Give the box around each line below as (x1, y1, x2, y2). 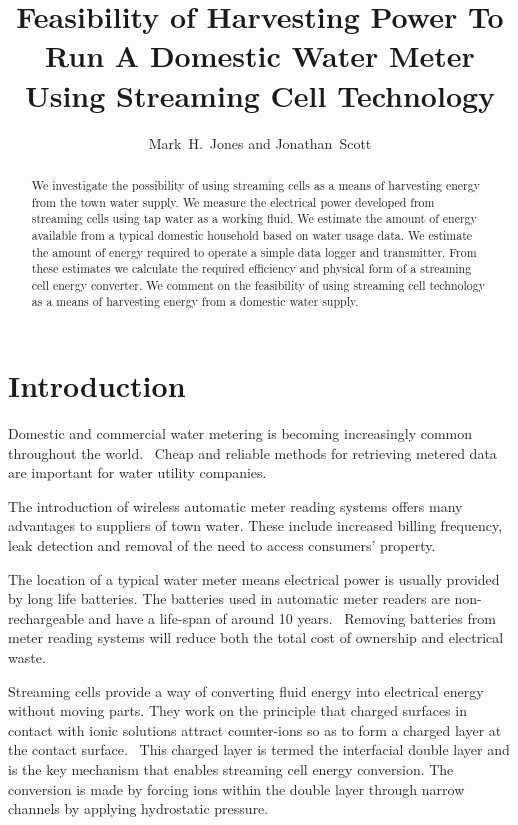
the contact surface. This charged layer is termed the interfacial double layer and (8, 739, 510, 760)
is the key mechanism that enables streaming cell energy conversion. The (8, 758, 454, 779)
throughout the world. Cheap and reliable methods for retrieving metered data (8, 442, 497, 463)
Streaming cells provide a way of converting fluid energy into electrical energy (8, 680, 484, 701)
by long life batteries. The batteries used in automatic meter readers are (8, 588, 450, 609)
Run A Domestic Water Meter (45, 35, 475, 76)
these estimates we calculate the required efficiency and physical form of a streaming (31, 260, 472, 277)
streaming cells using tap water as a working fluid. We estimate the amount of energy (31, 210, 477, 227)
